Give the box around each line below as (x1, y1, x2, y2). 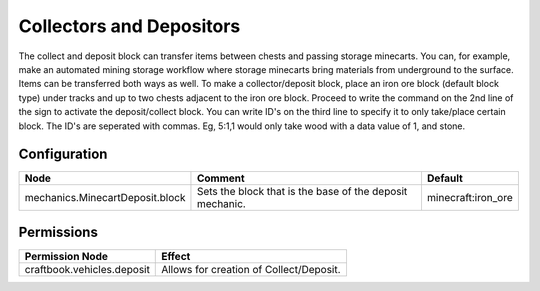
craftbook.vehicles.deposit (24, 262, 150, 276)
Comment (196, 171, 245, 185)
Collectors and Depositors (18, 15, 241, 37)
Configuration (18, 146, 108, 163)
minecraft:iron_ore (426, 191, 514, 205)
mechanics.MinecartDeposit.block (24, 191, 186, 205)
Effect (161, 249, 191, 263)
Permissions (18, 223, 99, 240)
